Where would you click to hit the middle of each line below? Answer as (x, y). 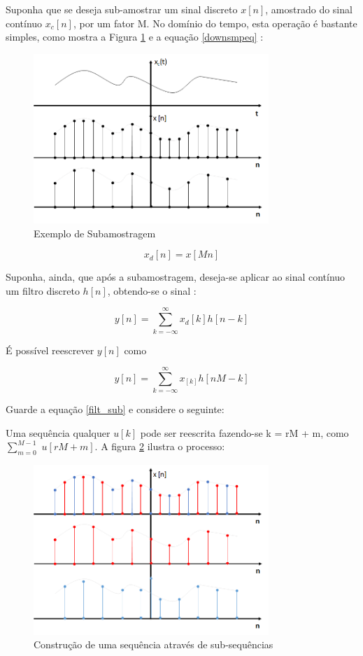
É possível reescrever (50, 350)
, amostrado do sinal (309, 9)
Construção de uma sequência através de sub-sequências (154, 644)
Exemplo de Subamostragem (95, 233)
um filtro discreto (43, 290)
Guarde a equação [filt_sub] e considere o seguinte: (115, 409)
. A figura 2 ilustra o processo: (160, 446)
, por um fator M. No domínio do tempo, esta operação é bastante (215, 23)
